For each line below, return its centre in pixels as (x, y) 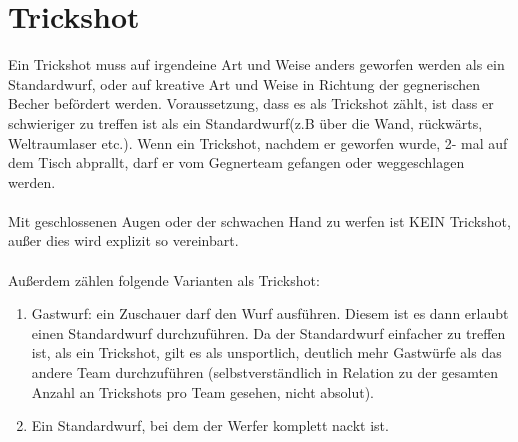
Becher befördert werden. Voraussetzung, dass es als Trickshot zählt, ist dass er (251, 103)
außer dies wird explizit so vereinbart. (123, 240)
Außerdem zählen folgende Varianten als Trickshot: (164, 279)
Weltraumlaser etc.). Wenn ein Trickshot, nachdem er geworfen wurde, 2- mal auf (258, 142)
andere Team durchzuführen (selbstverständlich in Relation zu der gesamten (264, 372)
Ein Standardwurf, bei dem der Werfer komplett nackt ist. (210, 425)
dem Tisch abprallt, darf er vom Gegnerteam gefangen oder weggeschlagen (236, 162)
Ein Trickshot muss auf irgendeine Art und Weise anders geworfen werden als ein (256, 64)
